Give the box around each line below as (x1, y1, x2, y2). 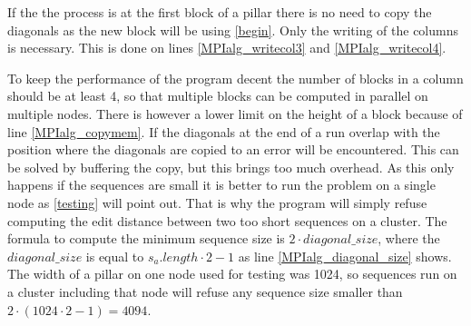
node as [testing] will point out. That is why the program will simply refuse (7, 193, 427, 212)
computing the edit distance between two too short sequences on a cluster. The (7, 211, 447, 230)
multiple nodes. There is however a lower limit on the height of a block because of (7, 104, 463, 123)
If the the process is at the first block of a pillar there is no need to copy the (7, 3, 432, 21)
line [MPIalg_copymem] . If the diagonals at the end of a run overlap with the (7, 122, 440, 141)
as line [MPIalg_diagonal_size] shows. (238, 246, 452, 265)
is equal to (85, 246, 144, 265)
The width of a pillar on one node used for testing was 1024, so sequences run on (7, 264, 457, 283)
